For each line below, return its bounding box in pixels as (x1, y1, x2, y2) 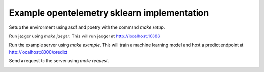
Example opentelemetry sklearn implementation (9, 7, 209, 18)
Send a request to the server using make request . (9, 58, 109, 64)
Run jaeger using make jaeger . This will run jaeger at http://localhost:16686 (9, 33, 161, 39)
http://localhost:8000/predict (9, 49, 68, 54)
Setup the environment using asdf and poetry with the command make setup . (9, 24, 165, 30)
